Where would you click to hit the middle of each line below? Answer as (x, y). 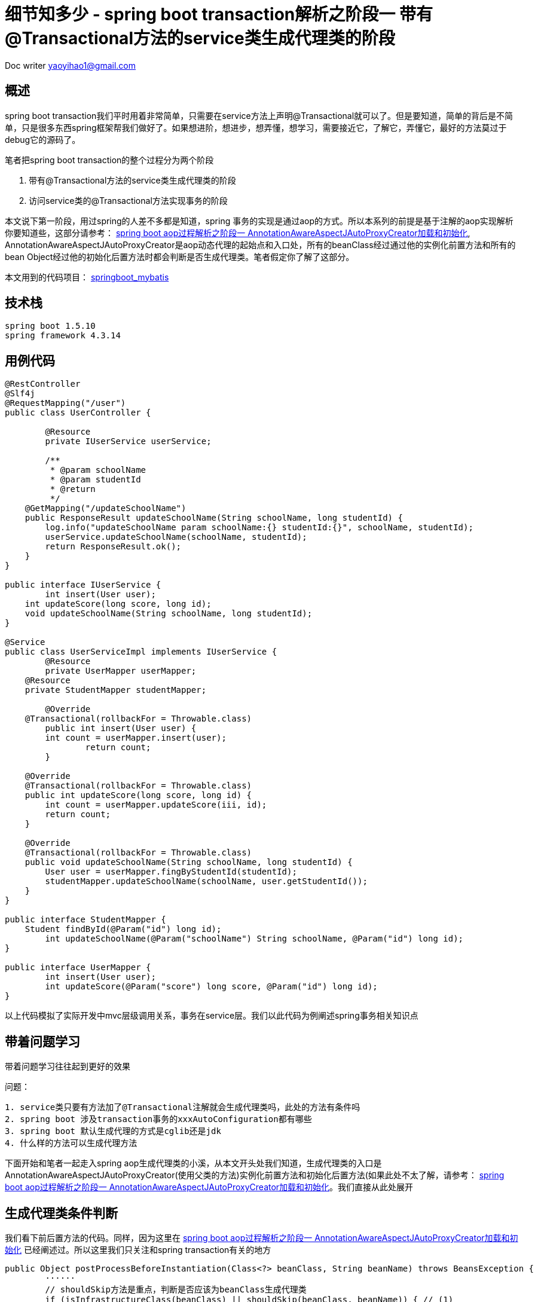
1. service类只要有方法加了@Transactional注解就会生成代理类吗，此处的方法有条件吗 (183, 1107)
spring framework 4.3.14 (63, 336)
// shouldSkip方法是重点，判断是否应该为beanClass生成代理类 (176, 1289)
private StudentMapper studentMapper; (116, 690)
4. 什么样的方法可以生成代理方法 (71, 1143)
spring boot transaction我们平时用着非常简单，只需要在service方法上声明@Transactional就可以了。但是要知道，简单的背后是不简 (259, 115)
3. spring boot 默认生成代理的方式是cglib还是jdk (113, 1131)
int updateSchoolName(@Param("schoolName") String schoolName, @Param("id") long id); (254, 939)
